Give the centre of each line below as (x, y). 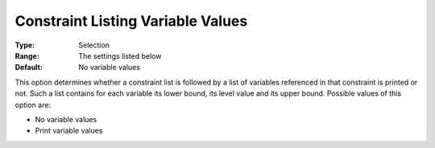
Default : (29, 68)
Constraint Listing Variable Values (131, 21)
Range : (27, 55)
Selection (94, 45)
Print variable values (69, 131)
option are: (33, 105)
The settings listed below (120, 55)
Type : (25, 45)
